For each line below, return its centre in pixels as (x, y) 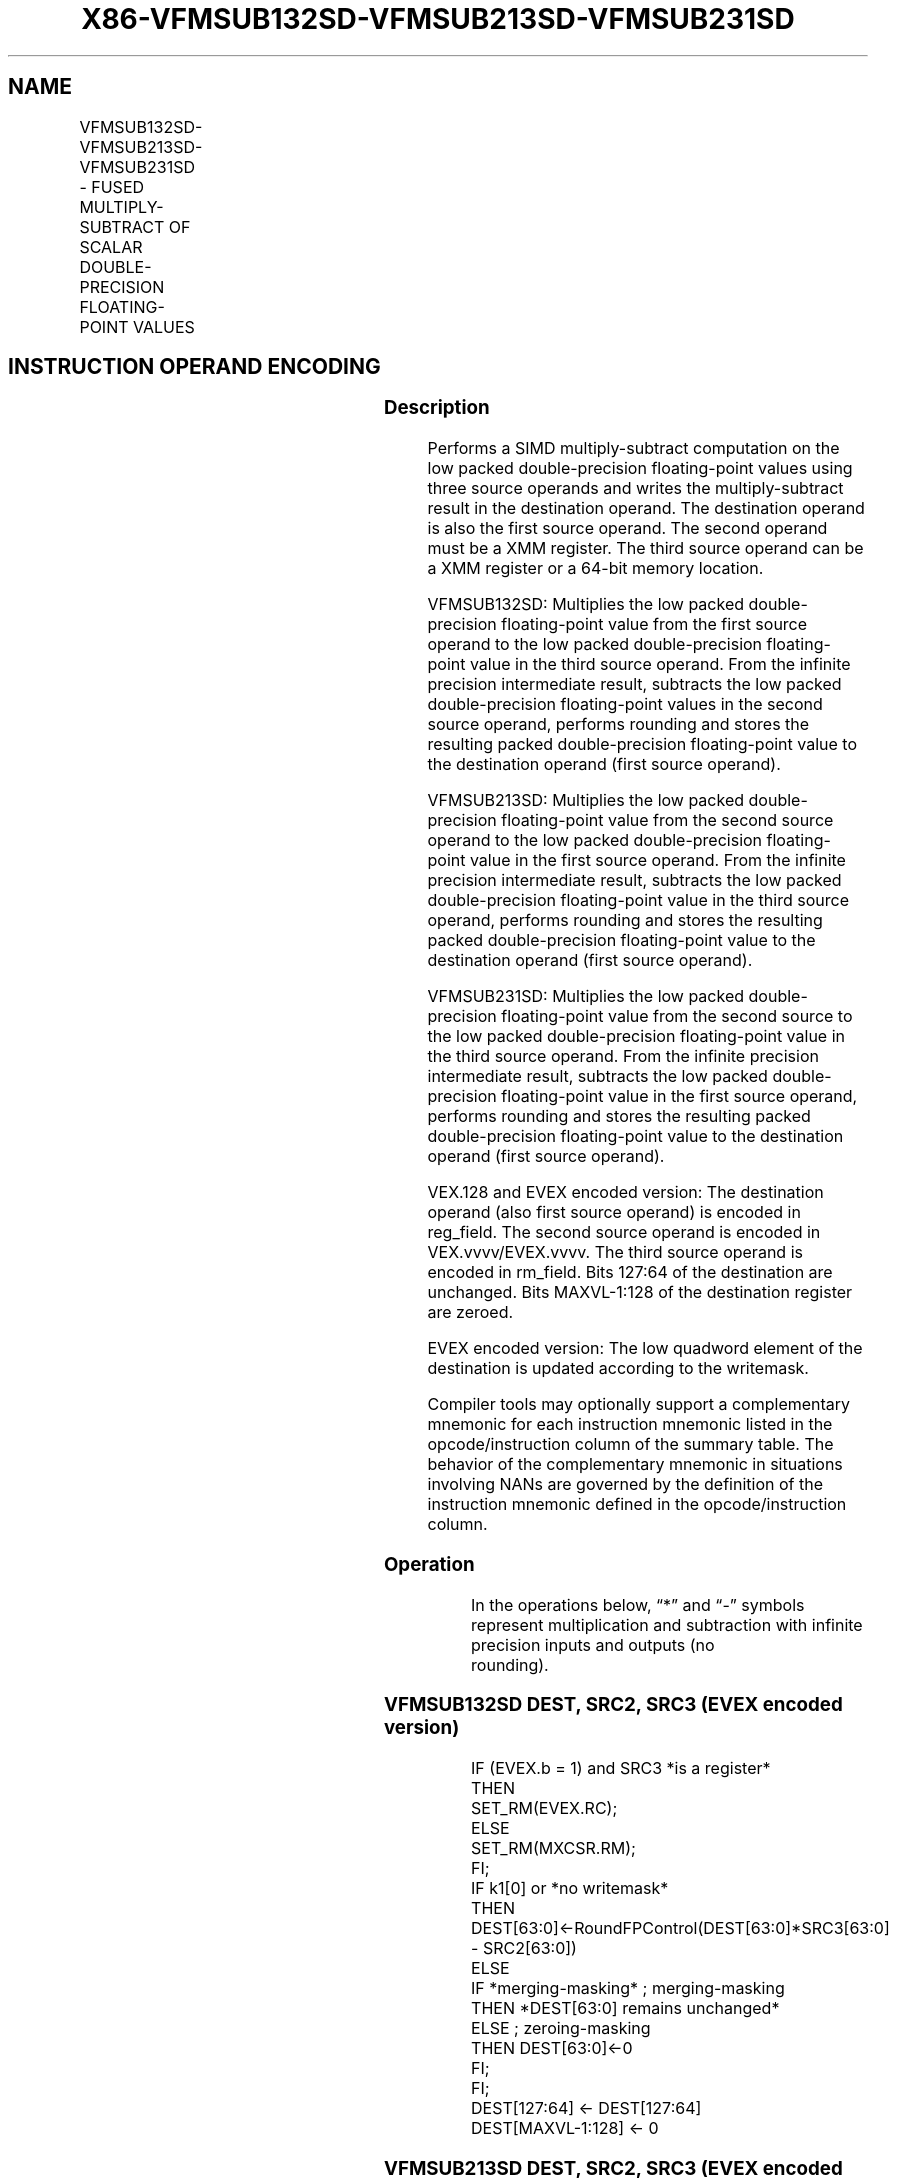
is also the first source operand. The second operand (627, 528)
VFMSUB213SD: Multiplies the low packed (586, 800)
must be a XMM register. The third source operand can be (645, 548)
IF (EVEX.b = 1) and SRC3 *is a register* (621, 1768)
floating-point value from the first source (654, 624)
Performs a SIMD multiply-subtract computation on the (633, 448)
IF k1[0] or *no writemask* (570, 1888)
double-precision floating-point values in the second (625, 704)
